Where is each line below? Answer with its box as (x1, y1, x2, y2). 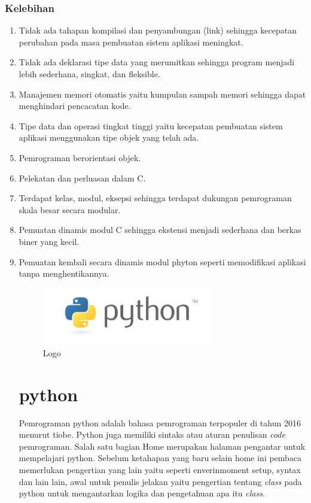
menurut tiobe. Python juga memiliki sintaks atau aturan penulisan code (19, 428, 285, 441)
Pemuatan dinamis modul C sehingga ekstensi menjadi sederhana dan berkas (19, 223, 301, 236)
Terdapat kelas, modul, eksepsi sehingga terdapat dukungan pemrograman (19, 192, 292, 204)
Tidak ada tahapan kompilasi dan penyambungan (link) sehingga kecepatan (19, 24, 297, 37)
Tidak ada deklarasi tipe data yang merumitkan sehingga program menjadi (19, 56, 295, 68)
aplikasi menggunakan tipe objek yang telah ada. (19, 131, 199, 144)
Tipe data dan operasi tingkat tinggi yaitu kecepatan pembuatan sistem (19, 119, 283, 132)
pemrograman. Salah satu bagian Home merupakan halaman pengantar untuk (19, 440, 306, 452)
